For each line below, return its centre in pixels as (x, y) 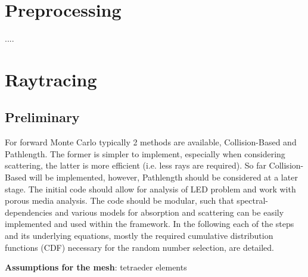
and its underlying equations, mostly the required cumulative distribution (139, 236)
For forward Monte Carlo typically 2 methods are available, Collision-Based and (151, 142)
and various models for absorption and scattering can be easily (169, 212)
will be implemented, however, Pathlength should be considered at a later (164, 177)
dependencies (29, 212)
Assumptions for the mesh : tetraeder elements (96, 267)
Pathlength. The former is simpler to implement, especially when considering (145, 153)
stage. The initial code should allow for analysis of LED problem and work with (150, 189)
